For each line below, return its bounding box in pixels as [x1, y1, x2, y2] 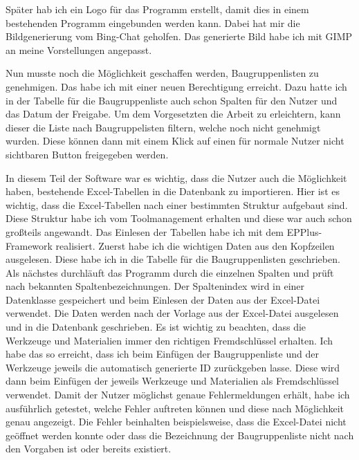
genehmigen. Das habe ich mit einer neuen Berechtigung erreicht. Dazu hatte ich [6, 79, 347, 93]
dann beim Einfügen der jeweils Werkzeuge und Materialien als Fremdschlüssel [6, 374, 340, 388]
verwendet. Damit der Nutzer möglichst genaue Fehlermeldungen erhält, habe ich [6, 387, 350, 402]
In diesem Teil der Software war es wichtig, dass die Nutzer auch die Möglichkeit [6, 170, 347, 185]
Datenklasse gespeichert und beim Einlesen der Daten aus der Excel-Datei [6, 292, 320, 306]
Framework [6, 238, 53, 252]
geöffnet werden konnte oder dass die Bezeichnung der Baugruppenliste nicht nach [6, 427, 354, 442]
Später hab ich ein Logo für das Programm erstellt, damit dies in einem [6, 2, 309, 16]
